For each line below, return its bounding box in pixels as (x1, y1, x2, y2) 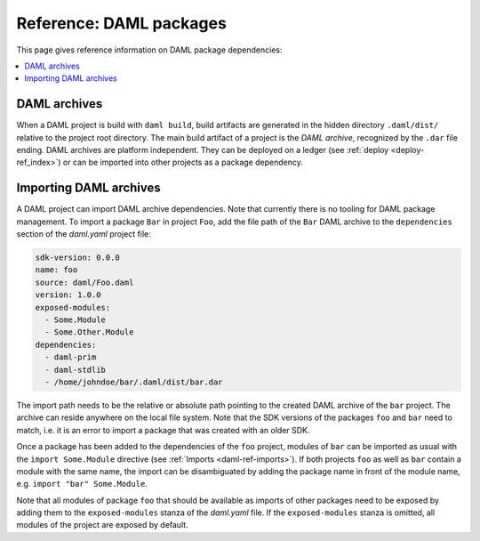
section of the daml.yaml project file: (16, 229, 151, 239)
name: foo (35, 265, 78, 275)
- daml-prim (44, 352, 97, 362)
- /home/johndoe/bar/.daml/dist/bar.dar (44, 376, 223, 387)
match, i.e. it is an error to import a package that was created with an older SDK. (16, 424, 310, 435)
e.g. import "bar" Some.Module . (16, 479, 148, 489)
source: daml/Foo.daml (35, 277, 134, 287)
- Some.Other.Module (44, 327, 134, 337)
